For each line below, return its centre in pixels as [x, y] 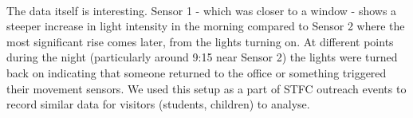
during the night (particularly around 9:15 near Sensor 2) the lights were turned [202, 57]
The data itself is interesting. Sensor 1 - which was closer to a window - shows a [202, 10]
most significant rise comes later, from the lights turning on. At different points [200, 41]
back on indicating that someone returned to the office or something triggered [197, 72]
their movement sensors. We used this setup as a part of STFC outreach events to [206, 88]
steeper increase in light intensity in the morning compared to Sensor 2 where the [206, 26]
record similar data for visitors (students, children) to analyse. [158, 104]
